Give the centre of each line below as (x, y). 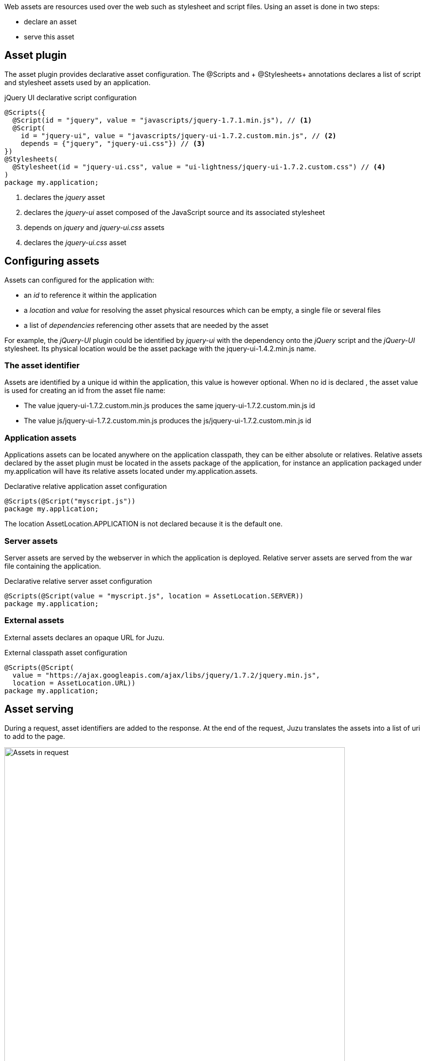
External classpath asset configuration (66, 652)
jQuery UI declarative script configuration (71, 97)
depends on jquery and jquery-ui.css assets (94, 227)
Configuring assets (52, 261)
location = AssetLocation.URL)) (74, 683)
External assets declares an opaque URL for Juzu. (84, 637)
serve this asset (49, 37)
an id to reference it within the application (90, 295)
